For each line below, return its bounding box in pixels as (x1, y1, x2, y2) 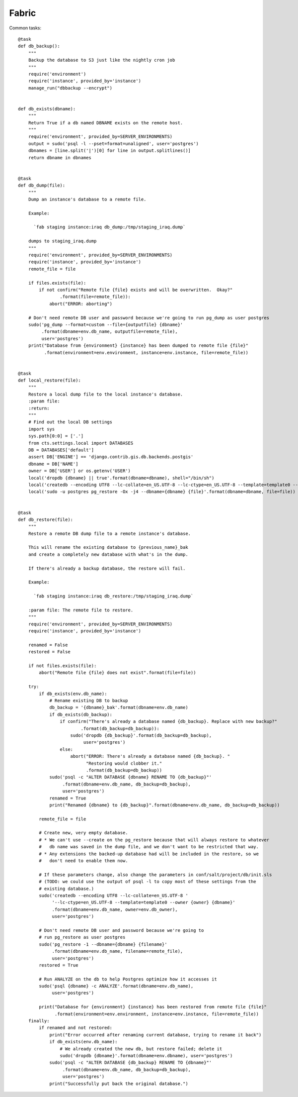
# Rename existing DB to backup (49, 698, 129, 703)
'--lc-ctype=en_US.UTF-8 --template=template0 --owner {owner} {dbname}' (52, 899, 235, 905)
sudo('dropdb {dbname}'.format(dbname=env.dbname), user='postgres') (60, 1053, 233, 1058)
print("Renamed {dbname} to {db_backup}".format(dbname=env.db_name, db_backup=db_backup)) (49, 802, 280, 808)
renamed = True (49, 795, 86, 801)
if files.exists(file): (28, 280, 86, 286)
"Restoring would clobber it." (86, 760, 162, 766)
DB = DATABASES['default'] (28, 447, 94, 453)
